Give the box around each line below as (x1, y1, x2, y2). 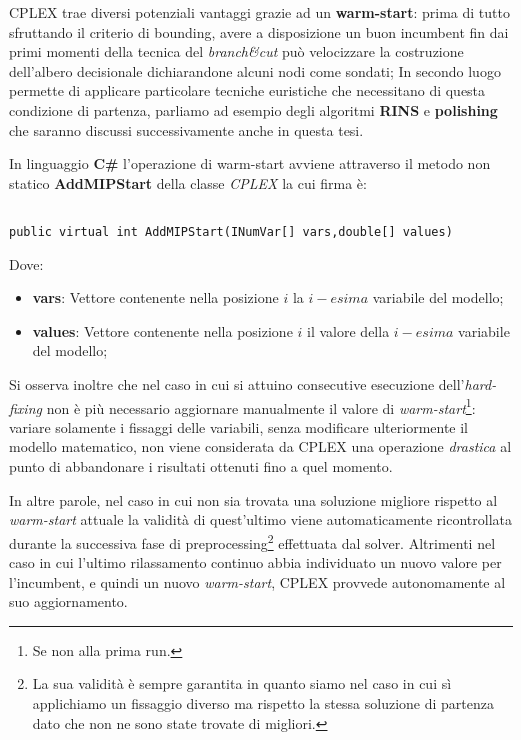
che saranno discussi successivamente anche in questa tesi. (9, 119, 364, 140)
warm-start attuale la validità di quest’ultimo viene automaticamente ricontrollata (9, 509, 513, 530)
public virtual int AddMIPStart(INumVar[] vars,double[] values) (9, 225, 453, 239)
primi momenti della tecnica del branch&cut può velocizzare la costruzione (9, 41, 464, 62)
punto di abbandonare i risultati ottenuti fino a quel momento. (9, 456, 393, 477)
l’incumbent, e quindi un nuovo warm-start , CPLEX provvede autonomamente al (9, 571, 506, 592)
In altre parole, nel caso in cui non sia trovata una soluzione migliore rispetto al (9, 489, 498, 510)
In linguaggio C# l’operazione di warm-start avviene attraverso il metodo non (9, 153, 491, 174)
